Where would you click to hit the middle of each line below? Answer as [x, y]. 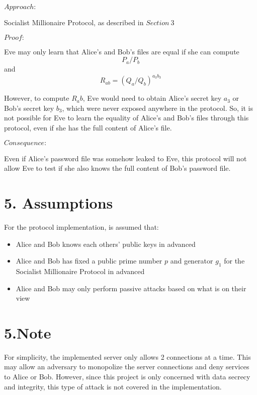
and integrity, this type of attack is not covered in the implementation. [113, 386]
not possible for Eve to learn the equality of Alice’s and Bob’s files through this [126, 118]
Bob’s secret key [29, 108]
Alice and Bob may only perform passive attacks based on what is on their [131, 288]
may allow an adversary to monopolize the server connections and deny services [127, 367]
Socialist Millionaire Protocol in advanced [80, 271]
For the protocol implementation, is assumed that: [81, 226]
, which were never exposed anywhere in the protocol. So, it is [157, 108]
